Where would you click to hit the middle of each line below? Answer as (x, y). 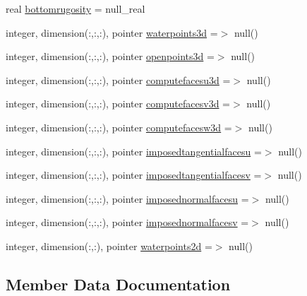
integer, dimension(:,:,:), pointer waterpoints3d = (112, 32)
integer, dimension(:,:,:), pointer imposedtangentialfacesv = (134, 175)
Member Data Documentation (118, 284)
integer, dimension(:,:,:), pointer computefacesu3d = (118, 79)
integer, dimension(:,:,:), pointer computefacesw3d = (119, 127)
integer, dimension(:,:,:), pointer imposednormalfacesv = (127, 222)
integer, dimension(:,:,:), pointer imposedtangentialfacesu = (134, 151)
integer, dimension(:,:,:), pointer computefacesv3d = (118, 103)
